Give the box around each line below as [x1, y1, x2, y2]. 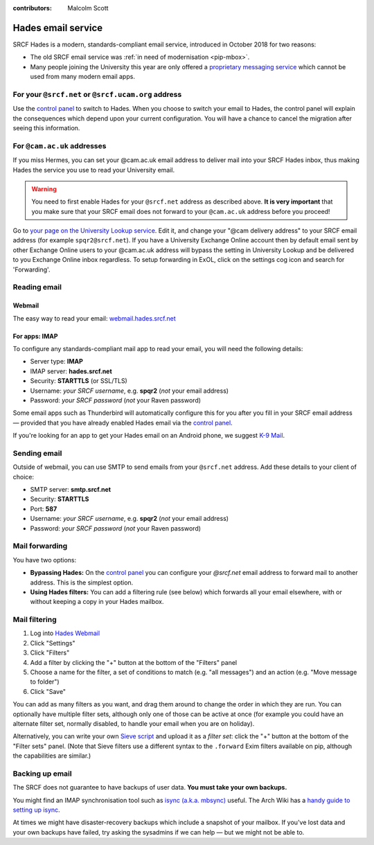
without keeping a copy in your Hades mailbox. [30, 598, 164, 606]
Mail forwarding [12, 541, 68, 551]
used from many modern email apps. [30, 73, 135, 81]
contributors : [12, 4, 52, 12]
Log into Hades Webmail [30, 629, 100, 637]
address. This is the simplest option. [30, 578, 134, 587]
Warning [31, 184, 57, 193]
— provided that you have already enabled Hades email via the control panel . [12, 418, 233, 427]
